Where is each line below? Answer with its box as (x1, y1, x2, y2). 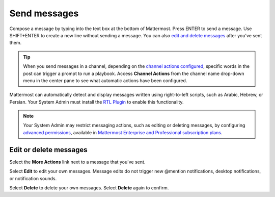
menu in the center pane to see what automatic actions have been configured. (23, 77, 187, 84)
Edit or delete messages (9, 145, 88, 154)
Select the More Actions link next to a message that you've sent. (9, 159, 146, 165)
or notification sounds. (9, 175, 57, 181)
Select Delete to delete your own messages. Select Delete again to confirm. (9, 184, 169, 191)
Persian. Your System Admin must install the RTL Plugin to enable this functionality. (9, 98, 184, 105)
